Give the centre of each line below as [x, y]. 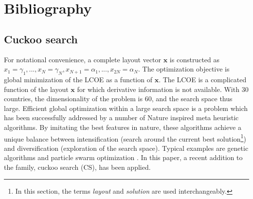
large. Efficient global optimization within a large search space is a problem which [126, 108]
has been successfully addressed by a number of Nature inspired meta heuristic [121, 118]
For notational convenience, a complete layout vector [83, 59]
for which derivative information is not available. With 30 [163, 89]
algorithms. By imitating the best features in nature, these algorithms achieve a [123, 127]
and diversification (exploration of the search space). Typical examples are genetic [126, 148]
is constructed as [195, 59]
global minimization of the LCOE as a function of [78, 79]
